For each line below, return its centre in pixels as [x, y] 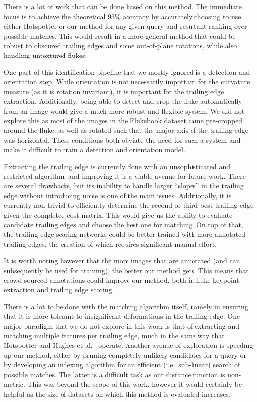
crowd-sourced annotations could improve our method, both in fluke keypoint [122, 280]
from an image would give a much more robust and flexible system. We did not [124, 110]
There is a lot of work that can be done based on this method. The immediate [123, 6]
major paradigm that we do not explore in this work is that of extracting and [122, 325]
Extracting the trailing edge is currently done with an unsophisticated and [117, 166]
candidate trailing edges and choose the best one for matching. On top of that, [124, 224]
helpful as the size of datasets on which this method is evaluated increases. [117, 393]
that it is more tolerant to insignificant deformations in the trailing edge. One [122, 316]
